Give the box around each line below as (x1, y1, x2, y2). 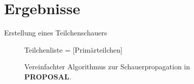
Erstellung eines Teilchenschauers (4, 27, 107, 38)
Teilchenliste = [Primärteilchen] (24, 44, 123, 55)
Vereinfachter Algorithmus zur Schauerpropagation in (24, 61, 190, 72)
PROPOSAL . (24, 71, 71, 81)
